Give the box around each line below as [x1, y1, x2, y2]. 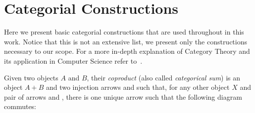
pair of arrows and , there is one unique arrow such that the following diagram [4, 91, 242, 102]
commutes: [4, 101, 37, 112]
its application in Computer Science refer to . [4, 55, 143, 66]
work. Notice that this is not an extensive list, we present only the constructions [4, 36, 248, 46]
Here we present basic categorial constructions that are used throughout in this [4, 27, 244, 37]
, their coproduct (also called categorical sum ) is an [87, 72, 241, 82]
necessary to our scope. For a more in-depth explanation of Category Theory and [4, 46, 250, 56]
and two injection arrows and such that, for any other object [46, 82, 230, 92]
